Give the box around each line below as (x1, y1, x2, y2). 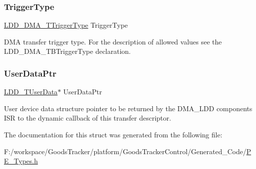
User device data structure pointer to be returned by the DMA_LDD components (4, 103, 253, 113)
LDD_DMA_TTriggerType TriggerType (4, 20, 128, 30)
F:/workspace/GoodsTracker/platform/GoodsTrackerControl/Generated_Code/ (4, 146, 247, 156)
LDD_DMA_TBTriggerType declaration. (4, 46, 131, 56)
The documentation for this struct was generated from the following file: (4, 129, 222, 139)
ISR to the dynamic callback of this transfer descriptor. (4, 113, 171, 123)
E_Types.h (4, 156, 38, 166)
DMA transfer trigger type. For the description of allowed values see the (4, 36, 222, 46)
